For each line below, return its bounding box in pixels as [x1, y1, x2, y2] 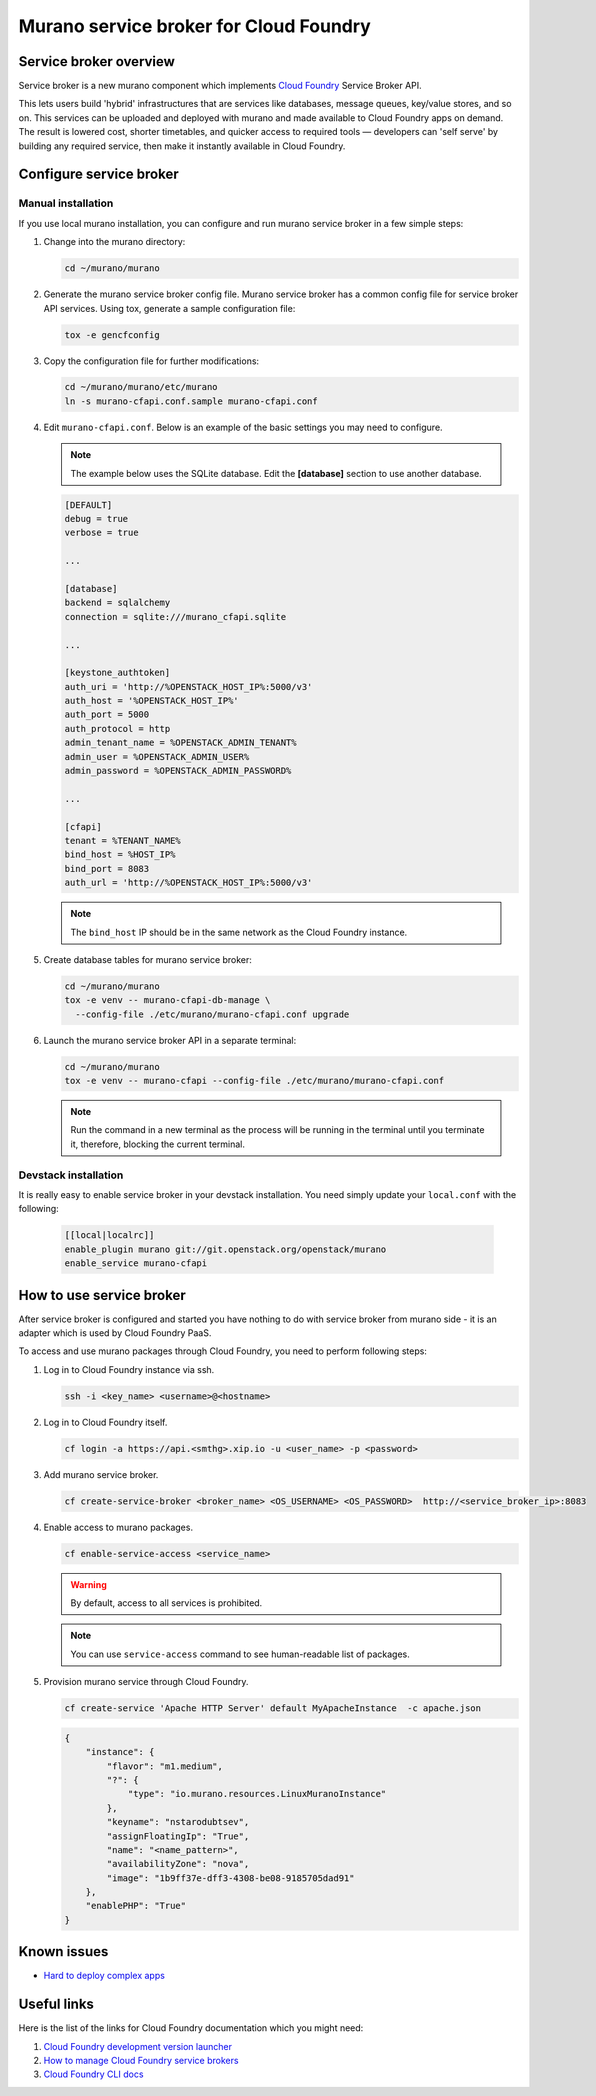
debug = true [64, 513, 129, 525]
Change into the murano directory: [43, 236, 186, 248]
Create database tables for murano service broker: [43, 953, 252, 965]
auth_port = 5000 [64, 709, 150, 720]
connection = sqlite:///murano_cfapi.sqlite [64, 611, 287, 622]
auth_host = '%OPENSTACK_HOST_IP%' [64, 695, 239, 707]
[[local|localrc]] [64, 1230, 155, 1241]
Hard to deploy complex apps [43, 1970, 165, 1982]
